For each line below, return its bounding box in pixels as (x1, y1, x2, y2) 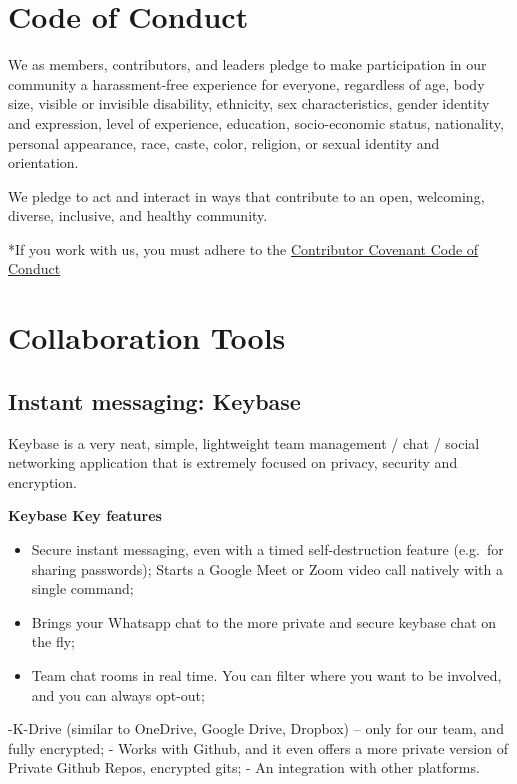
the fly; (31, 631, 75, 652)
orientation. (8, 152, 79, 173)
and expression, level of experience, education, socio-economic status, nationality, (8, 112, 504, 133)
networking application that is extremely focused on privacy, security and (8, 452, 458, 473)
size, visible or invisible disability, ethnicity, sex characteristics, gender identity (8, 93, 490, 114)
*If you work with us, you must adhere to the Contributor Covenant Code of (8, 238, 479, 259)
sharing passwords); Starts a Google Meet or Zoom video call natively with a (31, 558, 503, 579)
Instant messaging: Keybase (8, 385, 301, 416)
